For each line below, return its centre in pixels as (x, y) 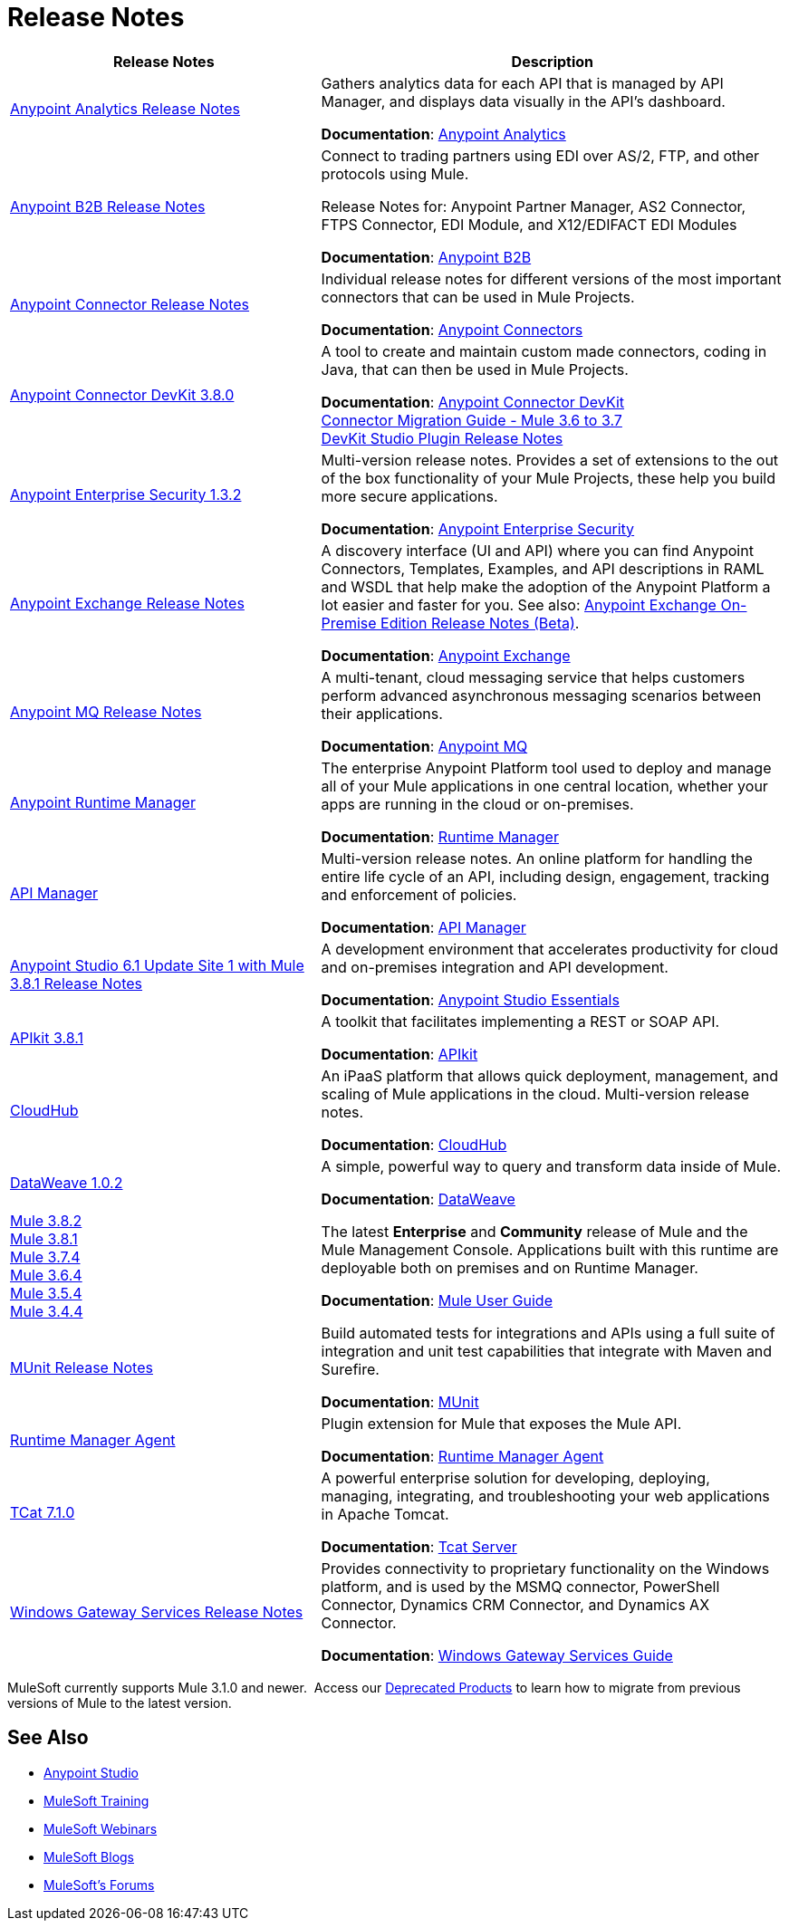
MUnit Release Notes (82, 1367)
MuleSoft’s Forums (99, 1885)
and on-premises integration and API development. (495, 967)
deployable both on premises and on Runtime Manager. (510, 1267)
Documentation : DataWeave (418, 1199)
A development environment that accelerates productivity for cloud (550, 949)
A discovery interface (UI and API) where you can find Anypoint (537, 550)
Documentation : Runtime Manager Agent (462, 1456)
